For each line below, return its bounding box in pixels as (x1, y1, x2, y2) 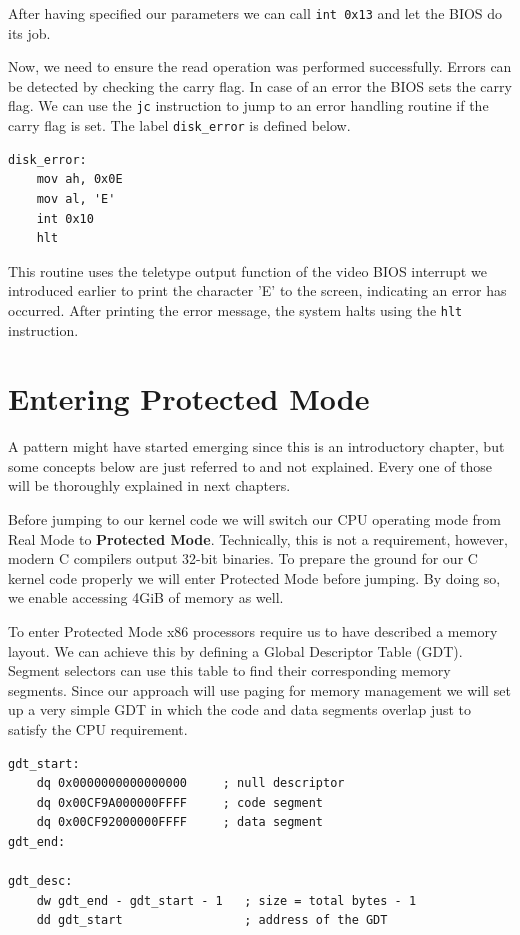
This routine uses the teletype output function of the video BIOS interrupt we (8, 260, 487, 281)
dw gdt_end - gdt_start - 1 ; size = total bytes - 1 (36, 893, 417, 908)
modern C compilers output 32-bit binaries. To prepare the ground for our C (8, 548, 478, 569)
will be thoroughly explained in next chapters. (8, 475, 291, 496)
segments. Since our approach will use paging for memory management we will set (8, 679, 511, 700)
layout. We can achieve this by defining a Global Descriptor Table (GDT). (8, 640, 463, 661)
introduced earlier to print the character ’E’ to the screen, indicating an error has (8, 280, 507, 301)
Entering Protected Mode (8, 378, 370, 419)
